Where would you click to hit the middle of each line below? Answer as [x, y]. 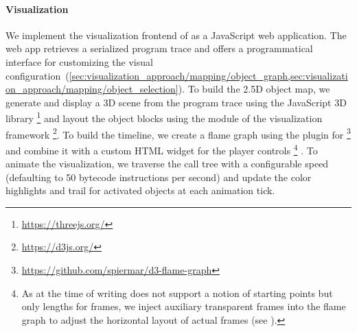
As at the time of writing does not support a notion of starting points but [177, 293]
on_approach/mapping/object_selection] [92, 89]
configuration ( [37, 75]
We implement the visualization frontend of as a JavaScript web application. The [176, 35]
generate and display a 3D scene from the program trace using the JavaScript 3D [176, 102]
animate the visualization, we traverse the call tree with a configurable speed [167, 164]
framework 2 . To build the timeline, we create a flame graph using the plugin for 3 [178, 133]
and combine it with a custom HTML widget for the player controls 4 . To [162, 149]
